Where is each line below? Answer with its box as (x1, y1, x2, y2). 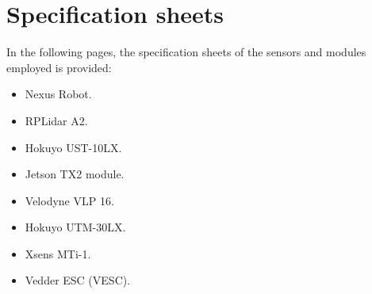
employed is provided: (6, 59, 112, 75)
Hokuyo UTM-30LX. (25, 219, 126, 235)
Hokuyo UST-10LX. (25, 139, 122, 155)
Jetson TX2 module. (25, 166, 125, 182)
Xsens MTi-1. (25, 245, 91, 262)
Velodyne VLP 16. (25, 192, 114, 208)
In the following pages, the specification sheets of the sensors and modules (6, 44, 366, 60)
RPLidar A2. (25, 112, 88, 128)
